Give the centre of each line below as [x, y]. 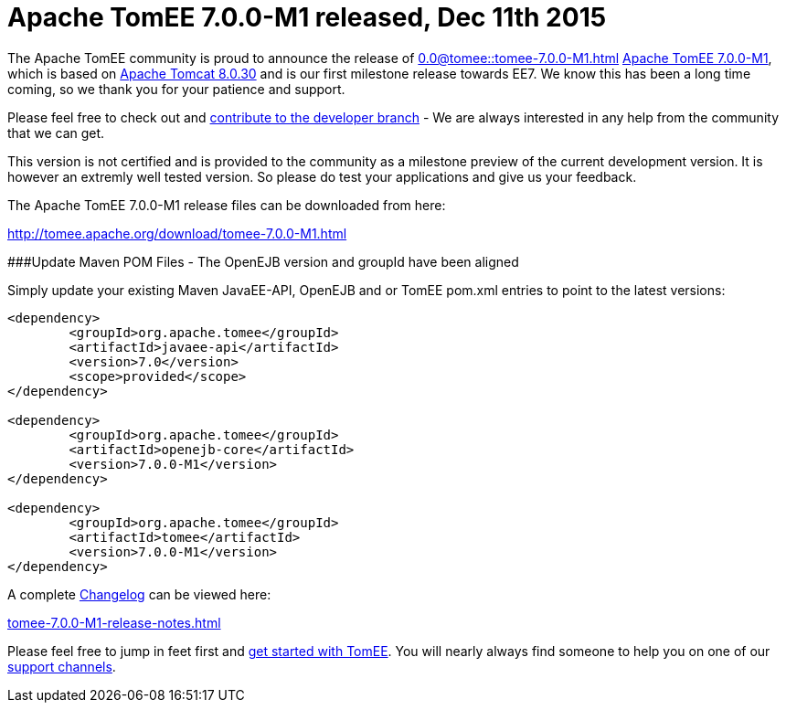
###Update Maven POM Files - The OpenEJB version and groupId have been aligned [263, 261]
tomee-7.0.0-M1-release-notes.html [114, 622]
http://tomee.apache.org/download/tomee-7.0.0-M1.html [177, 233]
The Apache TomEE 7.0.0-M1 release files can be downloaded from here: [227, 205]
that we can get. [56, 132]
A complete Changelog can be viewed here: [139, 594]
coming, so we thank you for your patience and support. [176, 89]
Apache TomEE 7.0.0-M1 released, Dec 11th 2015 [307, 17]
